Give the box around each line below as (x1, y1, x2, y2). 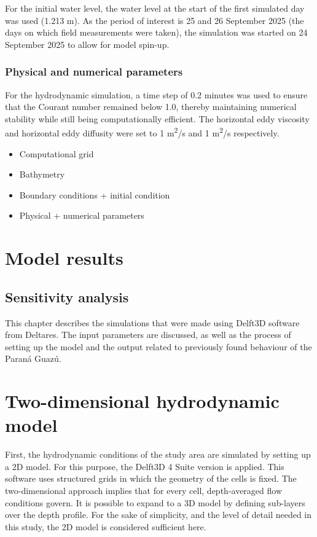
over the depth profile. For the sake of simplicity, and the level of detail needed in (5, 508, 312, 521)
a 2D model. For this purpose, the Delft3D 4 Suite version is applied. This (5, 460, 284, 472)
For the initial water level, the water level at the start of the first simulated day (5, 2, 305, 14)
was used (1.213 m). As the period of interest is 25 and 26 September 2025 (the (5, 14, 304, 26)
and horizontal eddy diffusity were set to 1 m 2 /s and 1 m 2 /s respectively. (5, 125, 280, 139)
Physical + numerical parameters (19, 209, 144, 222)
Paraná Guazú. (5, 352, 61, 365)
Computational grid (19, 147, 94, 160)
